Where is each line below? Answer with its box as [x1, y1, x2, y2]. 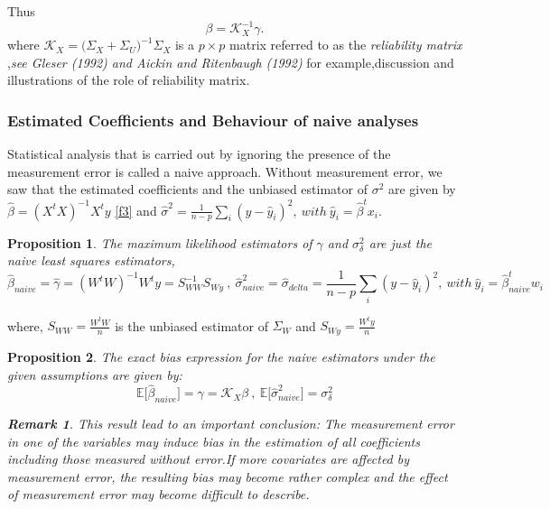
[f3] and [115, 200, 157, 219]
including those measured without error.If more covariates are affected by [7, 449, 410, 468]
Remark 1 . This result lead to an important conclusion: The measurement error [7, 414, 454, 433]
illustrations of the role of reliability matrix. [7, 70, 250, 89]
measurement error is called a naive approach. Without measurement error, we [7, 162, 443, 180]
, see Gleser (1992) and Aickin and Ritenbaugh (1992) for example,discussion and [7, 52, 454, 71]
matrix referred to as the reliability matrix [229, 35, 462, 54]
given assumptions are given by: [7, 365, 182, 384]
